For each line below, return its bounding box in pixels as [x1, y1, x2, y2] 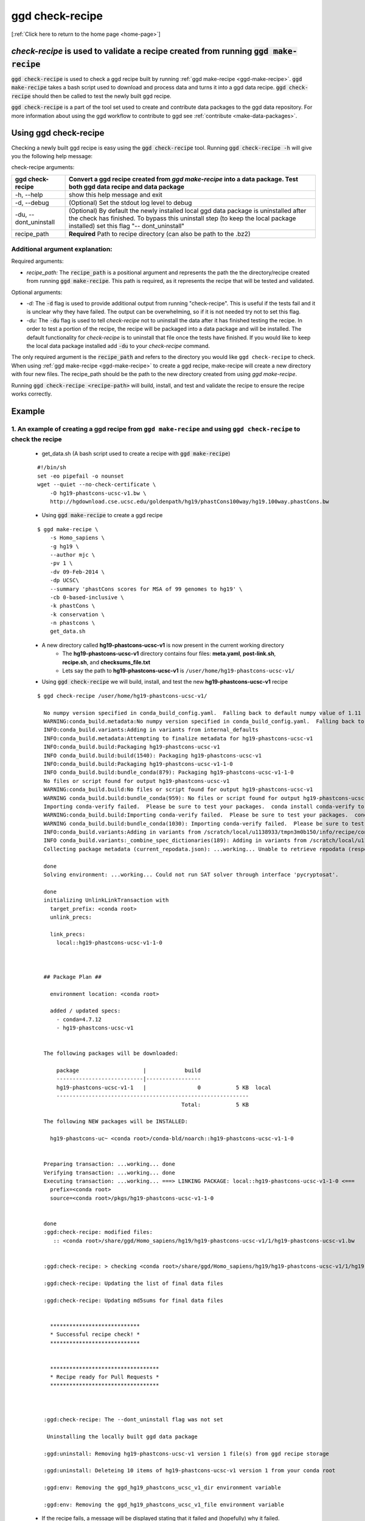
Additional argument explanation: [11, 245, 113, 254]
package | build [56, 1067, 201, 1074]
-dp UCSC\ [49, 577, 79, 584]
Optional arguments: [11, 288, 63, 296]
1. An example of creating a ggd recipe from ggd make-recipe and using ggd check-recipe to [11, 425, 301, 433]
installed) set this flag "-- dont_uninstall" [69, 221, 185, 230]
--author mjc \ [49, 551, 96, 558]
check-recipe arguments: [11, 164, 75, 171]
